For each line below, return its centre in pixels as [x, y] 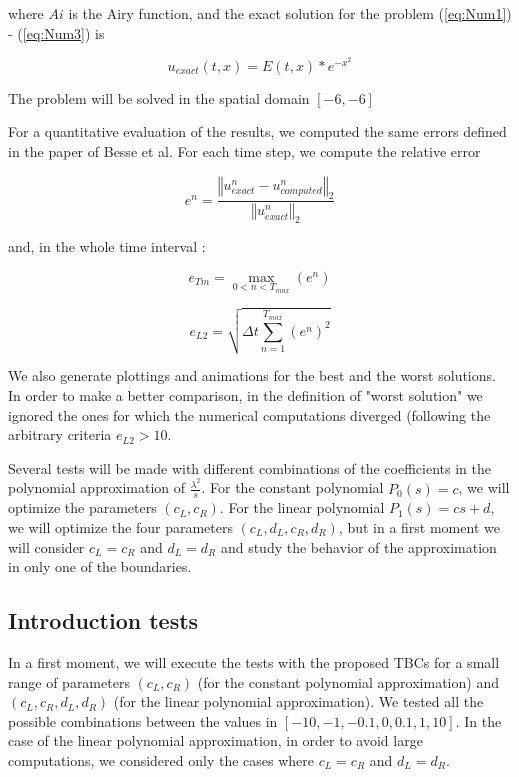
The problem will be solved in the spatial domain [159, 97]
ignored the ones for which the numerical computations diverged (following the [249, 414]
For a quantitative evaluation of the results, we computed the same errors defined [257, 131]
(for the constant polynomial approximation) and [348, 681]
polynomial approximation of [97, 487]
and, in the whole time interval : [107, 246]
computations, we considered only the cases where [161, 759]
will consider [46, 546]
